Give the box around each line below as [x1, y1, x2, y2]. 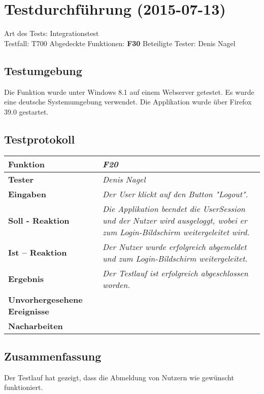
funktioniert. [4, 382, 43, 392]
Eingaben [8, 188, 46, 200]
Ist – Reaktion [8, 246, 67, 258]
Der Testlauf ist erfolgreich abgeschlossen [103, 267, 248, 279]
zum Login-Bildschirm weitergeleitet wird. [103, 226, 250, 238]
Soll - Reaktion [8, 214, 70, 226]
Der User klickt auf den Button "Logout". [103, 188, 248, 200]
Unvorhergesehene [8, 293, 83, 305]
